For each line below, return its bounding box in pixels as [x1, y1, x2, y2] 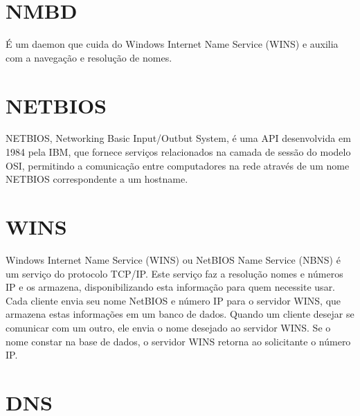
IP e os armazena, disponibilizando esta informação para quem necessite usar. [6, 280, 336, 294]
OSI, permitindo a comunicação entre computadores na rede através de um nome [6, 158, 350, 172]
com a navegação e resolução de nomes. [6, 50, 172, 64]
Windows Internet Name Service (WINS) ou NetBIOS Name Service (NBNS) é [6, 252, 341, 266]
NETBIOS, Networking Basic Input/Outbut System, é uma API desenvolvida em [6, 131, 351, 145]
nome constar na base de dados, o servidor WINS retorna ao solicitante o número [6, 334, 351, 348]
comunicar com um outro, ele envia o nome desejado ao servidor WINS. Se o [6, 320, 331, 334]
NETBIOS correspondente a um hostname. [6, 172, 188, 186]
